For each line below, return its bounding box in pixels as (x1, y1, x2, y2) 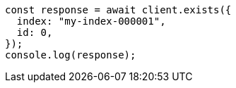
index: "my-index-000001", (16, 15, 166, 27)
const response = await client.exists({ (5, 4, 232, 15)
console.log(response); (5, 49, 136, 61)
